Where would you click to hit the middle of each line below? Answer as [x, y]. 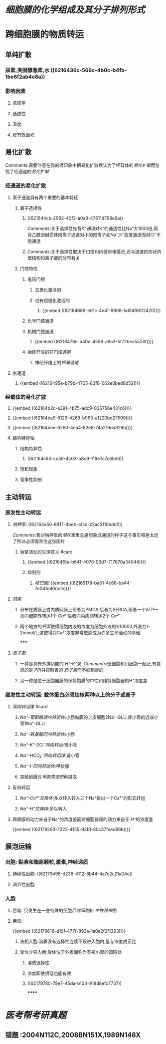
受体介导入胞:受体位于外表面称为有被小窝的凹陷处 [71, 952]
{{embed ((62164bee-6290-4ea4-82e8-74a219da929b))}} [73, 428]
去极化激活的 [48, 290]
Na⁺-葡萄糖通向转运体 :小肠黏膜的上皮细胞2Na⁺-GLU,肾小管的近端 [87, 717]
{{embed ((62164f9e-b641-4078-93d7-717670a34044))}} [86, 562]
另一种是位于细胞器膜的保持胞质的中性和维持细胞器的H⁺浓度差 [83, 681]
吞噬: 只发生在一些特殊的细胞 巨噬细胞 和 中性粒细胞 [65, 910]
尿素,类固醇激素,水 [27, 70]
